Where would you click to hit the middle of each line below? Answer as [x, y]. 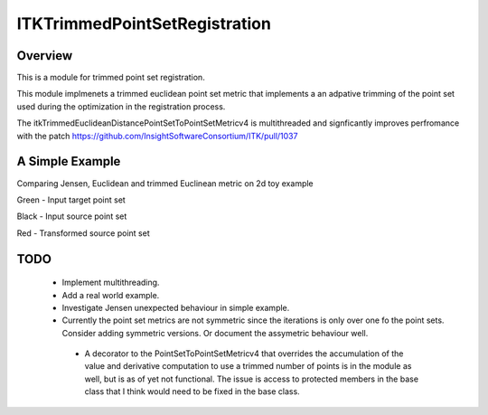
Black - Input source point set [72, 216]
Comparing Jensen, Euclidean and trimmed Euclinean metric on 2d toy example [165, 183]
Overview [45, 56]
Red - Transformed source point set [83, 233]
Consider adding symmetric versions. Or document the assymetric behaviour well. [215, 333]
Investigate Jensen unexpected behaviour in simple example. [176, 307]
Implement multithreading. [111, 283]
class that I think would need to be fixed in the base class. [192, 391]
